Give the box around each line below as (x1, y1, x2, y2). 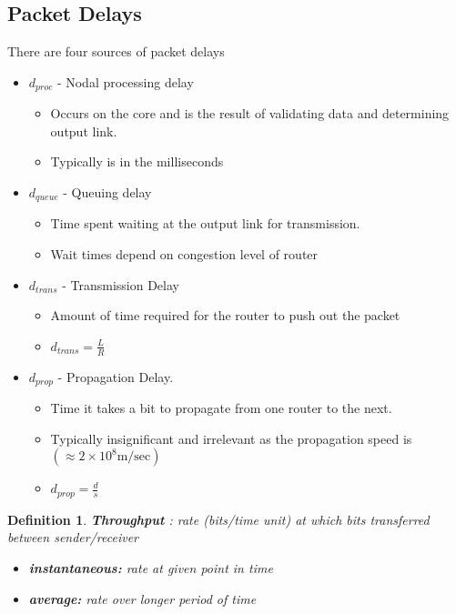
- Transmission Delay (62, 275, 179, 294)
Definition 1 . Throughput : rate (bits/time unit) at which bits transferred (7, 509, 430, 528)
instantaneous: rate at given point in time (28, 558, 273, 577)
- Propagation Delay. (57, 367, 174, 386)
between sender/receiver (7, 528, 139, 547)
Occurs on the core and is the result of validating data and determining (50, 104, 450, 123)
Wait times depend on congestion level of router (50, 245, 319, 264)
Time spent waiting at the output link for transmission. (50, 214, 360, 233)
